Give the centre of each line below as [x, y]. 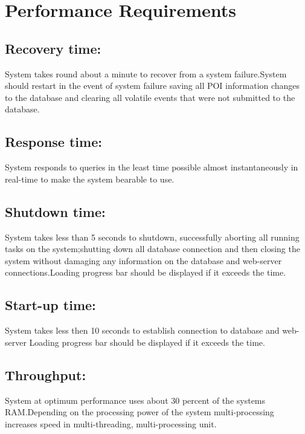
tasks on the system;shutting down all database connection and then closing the [152, 249]
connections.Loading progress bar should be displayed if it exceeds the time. [146, 272]
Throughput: [46, 374]
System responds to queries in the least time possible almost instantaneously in [152, 167]
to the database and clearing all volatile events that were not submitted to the [150, 97]
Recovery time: [53, 48]
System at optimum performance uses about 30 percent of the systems [135, 400]
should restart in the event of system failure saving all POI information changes [152, 86]
